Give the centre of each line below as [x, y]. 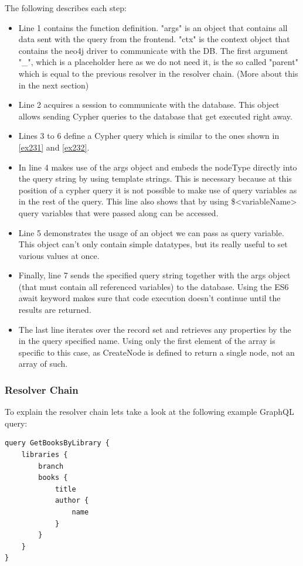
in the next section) [54, 85]
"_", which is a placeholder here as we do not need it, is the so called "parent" [158, 62]
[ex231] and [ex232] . [54, 147]
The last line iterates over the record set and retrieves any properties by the [155, 329]
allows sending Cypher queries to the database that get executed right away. [155, 116]
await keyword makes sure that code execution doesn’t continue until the [149, 298]
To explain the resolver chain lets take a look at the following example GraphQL [149, 412]
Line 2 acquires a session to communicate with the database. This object [149, 105]
